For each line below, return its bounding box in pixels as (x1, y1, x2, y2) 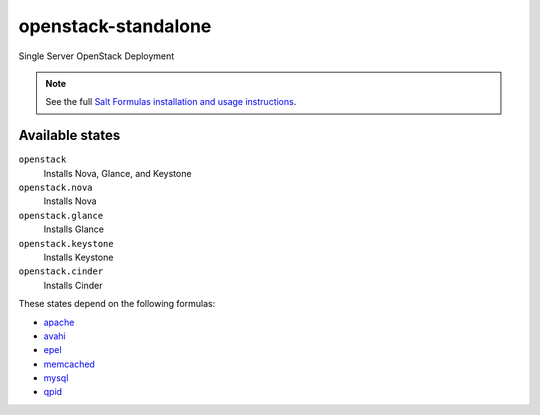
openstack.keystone (18, 238, 114, 249)
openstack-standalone (18, 15, 212, 37)
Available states (18, 127, 121, 144)
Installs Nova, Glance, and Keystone (43, 167, 192, 179)
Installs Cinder (43, 279, 103, 291)
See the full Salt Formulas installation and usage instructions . (45, 96, 297, 108)
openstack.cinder (18, 266, 104, 277)
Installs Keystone (43, 251, 114, 263)
